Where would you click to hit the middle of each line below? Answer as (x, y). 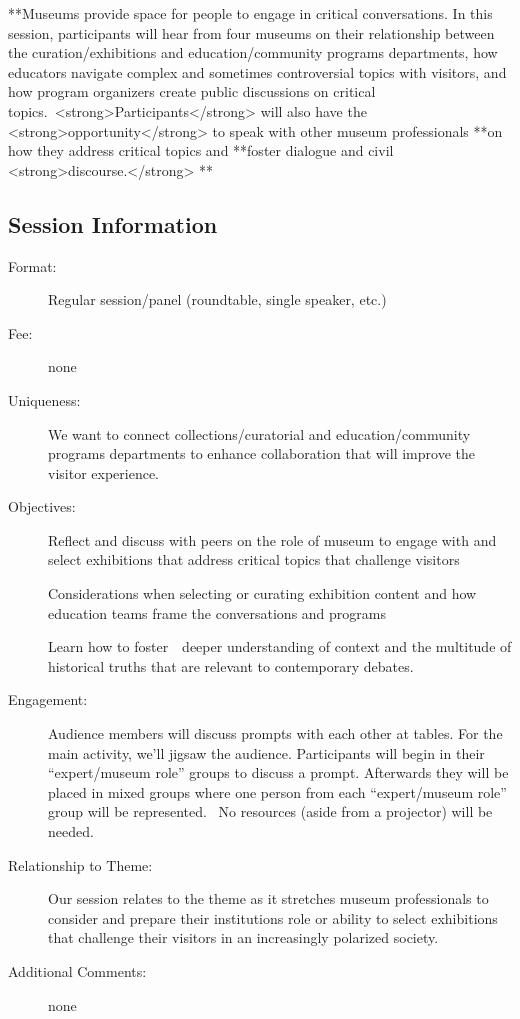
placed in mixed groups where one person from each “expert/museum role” (277, 791)
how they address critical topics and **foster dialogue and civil (201, 150)
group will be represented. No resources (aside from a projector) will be (270, 811)
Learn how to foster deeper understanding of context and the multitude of (280, 646)
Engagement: (48, 699)
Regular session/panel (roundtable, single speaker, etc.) (217, 299)
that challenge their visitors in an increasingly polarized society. (243, 937)
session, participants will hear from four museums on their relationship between (251, 32)
